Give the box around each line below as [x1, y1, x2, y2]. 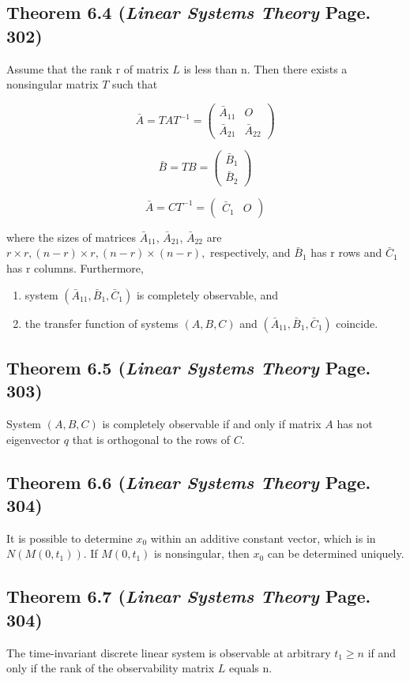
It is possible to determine [6, 529, 133, 546]
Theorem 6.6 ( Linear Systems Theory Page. [6, 469, 371, 494]
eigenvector [6, 431, 61, 447]
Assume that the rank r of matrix [6, 60, 169, 77]
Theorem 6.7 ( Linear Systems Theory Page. [6, 584, 371, 608]
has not [337, 416, 373, 432]
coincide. [336, 314, 378, 331]
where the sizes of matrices [6, 228, 136, 245]
